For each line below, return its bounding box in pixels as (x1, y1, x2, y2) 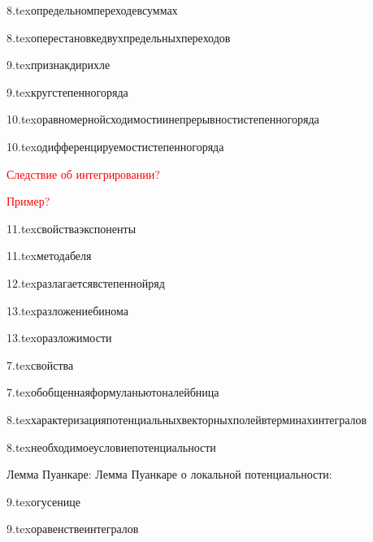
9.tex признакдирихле (7, 56, 111, 73)
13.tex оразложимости (7, 329, 112, 346)
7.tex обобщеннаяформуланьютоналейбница (7, 384, 219, 401)
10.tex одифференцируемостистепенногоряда (7, 137, 224, 154)
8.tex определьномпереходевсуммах (7, 2, 178, 18)
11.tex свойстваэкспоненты (7, 219, 137, 236)
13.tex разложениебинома (7, 301, 129, 319)
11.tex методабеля (7, 247, 92, 264)
